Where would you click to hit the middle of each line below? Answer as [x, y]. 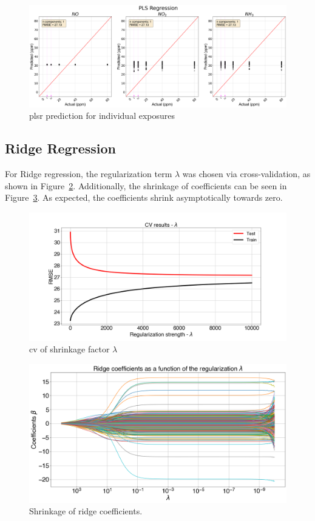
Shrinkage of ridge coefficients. [86, 511]
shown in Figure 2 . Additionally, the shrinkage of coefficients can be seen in [146, 185]
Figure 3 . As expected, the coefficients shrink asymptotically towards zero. [144, 197]
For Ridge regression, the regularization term [89, 173]
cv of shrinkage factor [69, 349]
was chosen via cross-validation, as [246, 173]
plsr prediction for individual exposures [102, 116]
